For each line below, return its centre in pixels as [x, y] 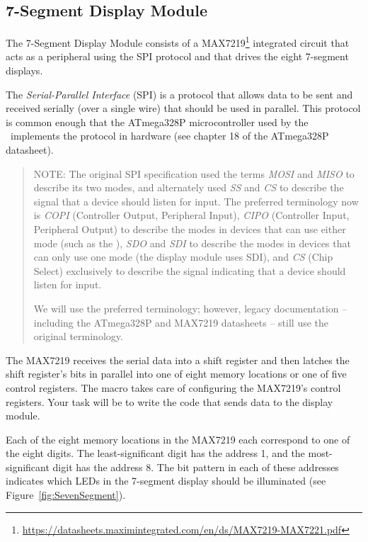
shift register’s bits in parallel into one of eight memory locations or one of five [176, 374]
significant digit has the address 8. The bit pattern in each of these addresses [172, 467]
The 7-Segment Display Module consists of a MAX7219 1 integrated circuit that [178, 41]
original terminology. [78, 336]
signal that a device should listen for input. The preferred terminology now [196, 201]
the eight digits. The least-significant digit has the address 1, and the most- [169, 453]
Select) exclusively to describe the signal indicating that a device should [190, 270]
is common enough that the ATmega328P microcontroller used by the [157, 122]
